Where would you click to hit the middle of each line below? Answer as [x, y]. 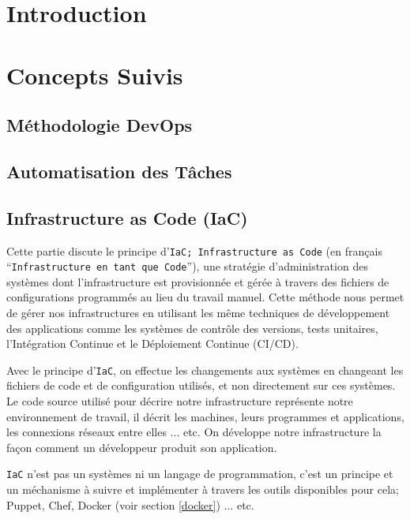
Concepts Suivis [95, 75]
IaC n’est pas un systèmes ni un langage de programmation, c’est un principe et [200, 474]
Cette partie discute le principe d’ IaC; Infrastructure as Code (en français [194, 250]
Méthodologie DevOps [100, 125]
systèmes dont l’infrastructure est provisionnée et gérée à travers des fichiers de [198, 281]
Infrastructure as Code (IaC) [127, 217]
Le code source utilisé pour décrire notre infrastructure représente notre [180, 401]
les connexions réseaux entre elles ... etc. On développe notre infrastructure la [194, 432]
